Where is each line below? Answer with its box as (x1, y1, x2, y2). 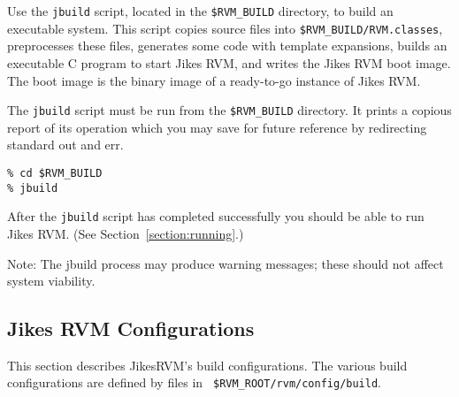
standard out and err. (7, 135, 124, 154)
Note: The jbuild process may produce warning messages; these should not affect (7, 254, 444, 272)
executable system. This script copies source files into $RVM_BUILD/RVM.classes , (7, 19, 443, 37)
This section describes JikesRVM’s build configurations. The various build (7, 355, 408, 374)
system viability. (7, 271, 96, 290)
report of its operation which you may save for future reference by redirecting (7, 118, 427, 136)
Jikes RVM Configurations (7, 315, 255, 342)
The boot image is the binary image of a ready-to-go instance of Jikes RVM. (7, 71, 421, 89)
